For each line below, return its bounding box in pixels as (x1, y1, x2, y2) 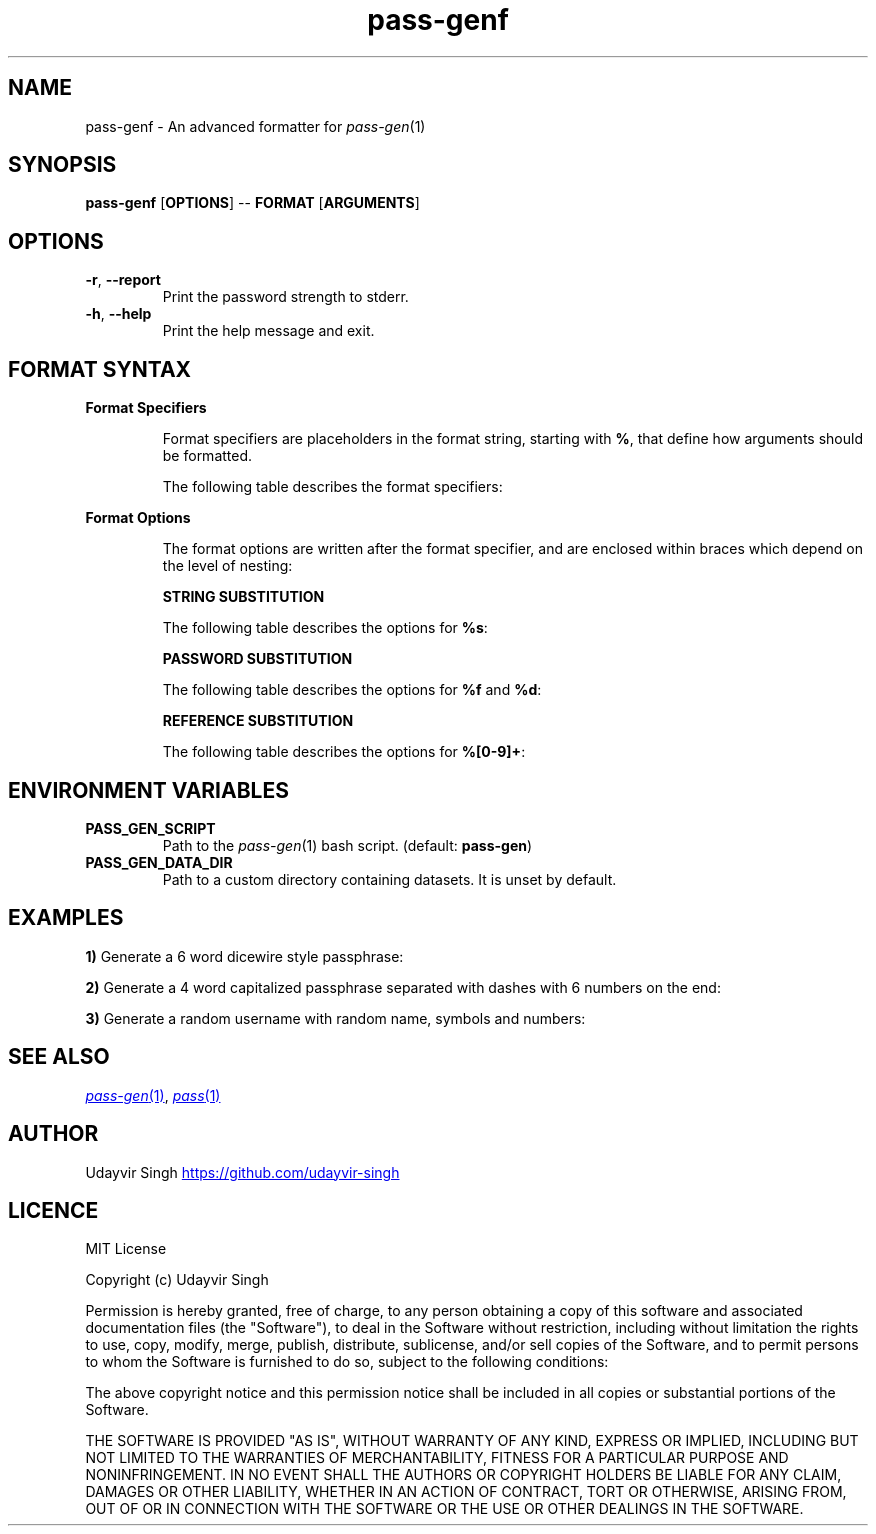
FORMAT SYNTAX (8, 356, 192, 382)
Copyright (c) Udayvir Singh (85, 1271, 269, 1289)
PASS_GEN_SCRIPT (85, 819, 216, 837)
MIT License (85, 1240, 167, 1258)
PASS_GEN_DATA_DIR (85, 853, 233, 871)
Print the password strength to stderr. (162, 288, 409, 306)
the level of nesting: (162, 557, 293, 575)
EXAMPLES (8, 905, 124, 931)
